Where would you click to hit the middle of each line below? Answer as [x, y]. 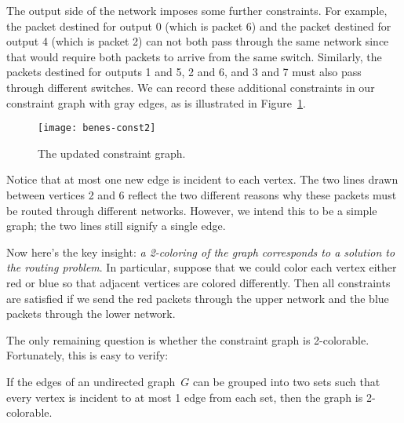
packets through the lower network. [91, 314]
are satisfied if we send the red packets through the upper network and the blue [198, 298]
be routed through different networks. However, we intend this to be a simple [192, 210]
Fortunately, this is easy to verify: [87, 355]
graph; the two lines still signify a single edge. [116, 226]
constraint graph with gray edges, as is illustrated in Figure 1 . [156, 102]
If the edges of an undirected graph [91, 381]
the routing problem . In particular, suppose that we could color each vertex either [202, 267]
